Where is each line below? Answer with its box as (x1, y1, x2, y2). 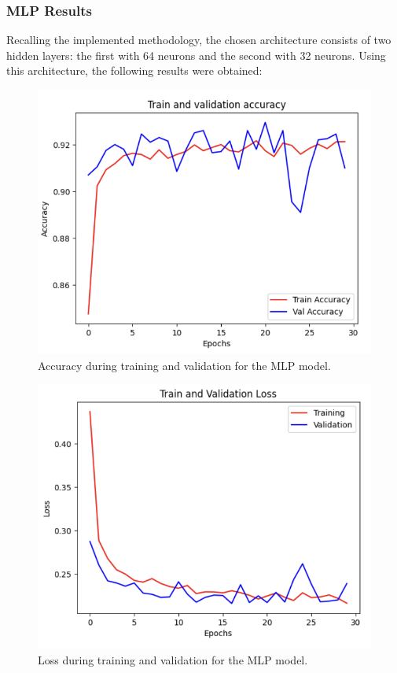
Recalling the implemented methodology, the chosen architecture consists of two (6, 31, 391, 48)
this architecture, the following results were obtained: (6, 62, 263, 79)
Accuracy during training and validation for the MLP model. (38, 357, 331, 373)
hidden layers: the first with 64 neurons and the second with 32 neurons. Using (6, 46, 386, 63)
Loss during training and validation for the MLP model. (38, 651, 308, 667)
